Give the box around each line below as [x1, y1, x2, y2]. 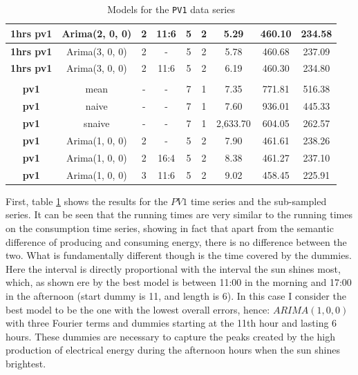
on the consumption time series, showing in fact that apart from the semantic [6, 220, 334, 235]
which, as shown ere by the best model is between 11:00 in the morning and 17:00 [6, 275, 352, 289]
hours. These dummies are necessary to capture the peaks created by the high [6, 329, 335, 343]
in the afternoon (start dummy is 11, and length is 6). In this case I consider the [6, 288, 346, 302]
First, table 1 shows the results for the [6, 193, 168, 208]
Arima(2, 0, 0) [62, 26, 132, 40]
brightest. [6, 356, 46, 370]
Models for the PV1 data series [107, 2, 235, 16]
